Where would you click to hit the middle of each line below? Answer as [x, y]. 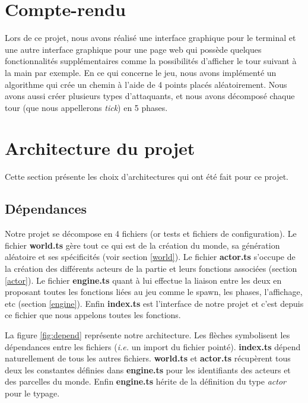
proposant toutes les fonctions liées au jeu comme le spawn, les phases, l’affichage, [154, 292]
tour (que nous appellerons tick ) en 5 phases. [86, 107]
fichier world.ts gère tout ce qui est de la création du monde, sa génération [142, 245]
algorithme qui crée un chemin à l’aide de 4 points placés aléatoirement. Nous [146, 84]
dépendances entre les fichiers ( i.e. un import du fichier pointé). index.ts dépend [153, 346]
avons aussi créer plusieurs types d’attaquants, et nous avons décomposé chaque [150, 96]
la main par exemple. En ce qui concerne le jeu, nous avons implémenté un [141, 72]
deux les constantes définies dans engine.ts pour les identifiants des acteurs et [148, 369]
